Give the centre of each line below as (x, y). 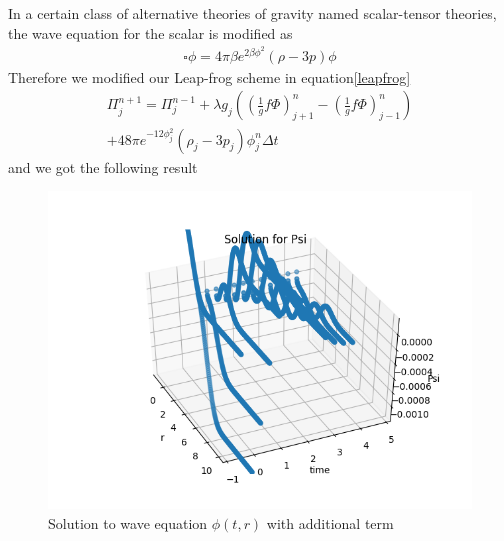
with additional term (330, 522)
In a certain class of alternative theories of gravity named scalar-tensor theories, (252, 13)
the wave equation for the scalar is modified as (150, 32)
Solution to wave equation (128, 522)
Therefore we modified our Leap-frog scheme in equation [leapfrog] (209, 76)
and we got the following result (103, 166)
